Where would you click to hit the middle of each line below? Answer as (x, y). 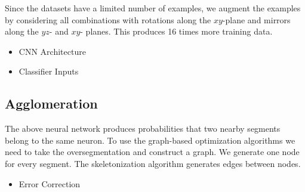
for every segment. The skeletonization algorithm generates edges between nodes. (153, 163)
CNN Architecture (52, 51)
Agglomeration (51, 103)
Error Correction (50, 183)
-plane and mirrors (256, 19)
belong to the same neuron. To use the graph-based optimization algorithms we (150, 140)
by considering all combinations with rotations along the (108, 19)
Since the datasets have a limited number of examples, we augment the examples (153, 8)
